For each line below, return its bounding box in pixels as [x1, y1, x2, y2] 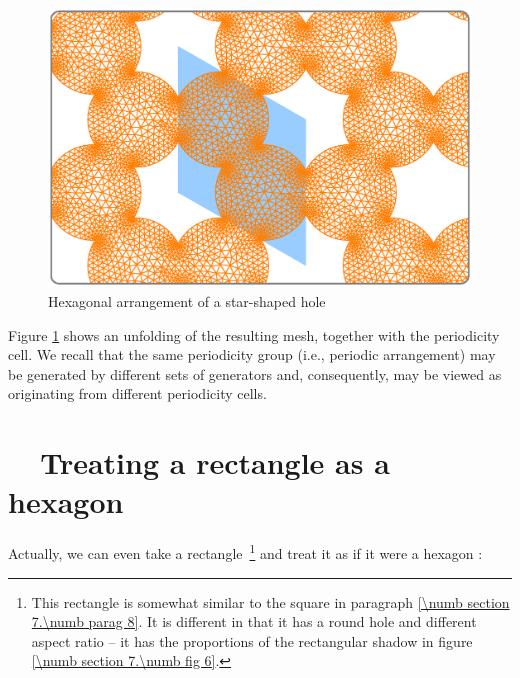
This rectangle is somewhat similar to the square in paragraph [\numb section [31, 591, 510, 612]
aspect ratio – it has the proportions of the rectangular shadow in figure [31, 630, 473, 651]
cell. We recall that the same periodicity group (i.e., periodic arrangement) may [8, 344, 496, 365]
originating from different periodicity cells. [8, 383, 267, 404]
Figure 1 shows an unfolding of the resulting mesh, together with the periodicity [8, 324, 500, 345]
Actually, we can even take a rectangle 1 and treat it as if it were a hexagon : [8, 540, 483, 564]
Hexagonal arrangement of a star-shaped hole [48, 291, 326, 312]
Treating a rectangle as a [40, 442, 390, 483]
